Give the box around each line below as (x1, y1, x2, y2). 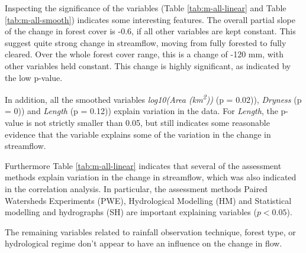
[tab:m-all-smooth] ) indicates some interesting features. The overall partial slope (5, 13, 296, 25)
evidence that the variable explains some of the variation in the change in (5, 128, 271, 140)
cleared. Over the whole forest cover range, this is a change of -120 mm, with (5, 48, 284, 60)
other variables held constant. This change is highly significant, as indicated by (5, 59, 291, 72)
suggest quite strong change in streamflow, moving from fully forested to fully (5, 36, 286, 48)
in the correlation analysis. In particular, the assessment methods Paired (5, 182, 268, 194)
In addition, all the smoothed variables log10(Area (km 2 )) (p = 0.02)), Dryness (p (5, 92, 302, 105)
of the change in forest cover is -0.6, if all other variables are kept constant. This (5, 25, 296, 37)
